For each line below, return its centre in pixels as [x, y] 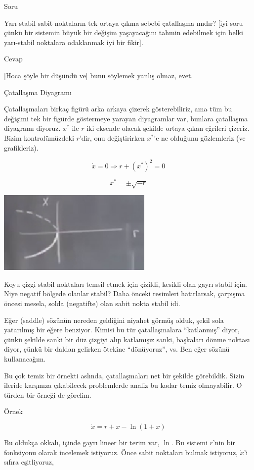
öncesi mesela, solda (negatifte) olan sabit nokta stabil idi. [92, 303]
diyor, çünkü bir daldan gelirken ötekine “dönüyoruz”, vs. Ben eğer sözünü [117, 349]
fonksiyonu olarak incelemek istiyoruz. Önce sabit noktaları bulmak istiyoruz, [121, 452]
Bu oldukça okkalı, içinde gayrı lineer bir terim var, [82, 442]
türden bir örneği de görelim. [48, 394]
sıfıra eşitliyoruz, [29, 462]
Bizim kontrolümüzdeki [39, 137]
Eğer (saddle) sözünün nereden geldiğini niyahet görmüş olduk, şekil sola [114, 320]
